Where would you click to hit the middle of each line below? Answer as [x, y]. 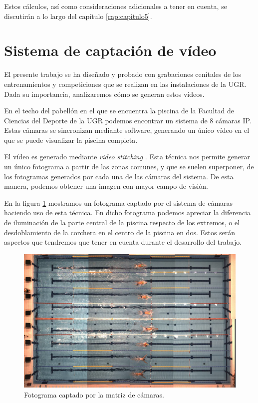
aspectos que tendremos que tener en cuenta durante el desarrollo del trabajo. [123, 242]
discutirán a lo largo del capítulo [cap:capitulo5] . [78, 16]
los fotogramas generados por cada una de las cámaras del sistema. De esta [119, 176]
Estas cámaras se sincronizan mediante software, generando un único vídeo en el [127, 130]
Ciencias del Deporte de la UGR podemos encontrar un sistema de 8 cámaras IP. [128, 120]
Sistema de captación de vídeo [110, 50]
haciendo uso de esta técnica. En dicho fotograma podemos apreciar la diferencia [128, 212]
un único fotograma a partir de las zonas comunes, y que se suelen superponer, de [129, 167]
